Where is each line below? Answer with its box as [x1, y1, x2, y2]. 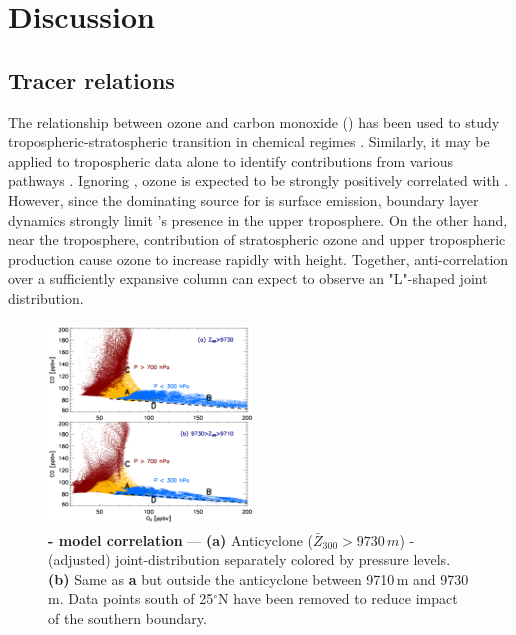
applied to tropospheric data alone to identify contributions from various [8, 150, 453, 171]
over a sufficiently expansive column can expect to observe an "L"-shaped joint [8, 268, 488, 289]
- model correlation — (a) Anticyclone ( [48, 529, 314, 550]
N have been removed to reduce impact [218, 588, 458, 609]
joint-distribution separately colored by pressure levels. [115, 549, 451, 570]
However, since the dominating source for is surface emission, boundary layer [8, 189, 479, 210]
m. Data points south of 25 [48, 588, 214, 609]
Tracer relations [8, 64, 175, 95]
